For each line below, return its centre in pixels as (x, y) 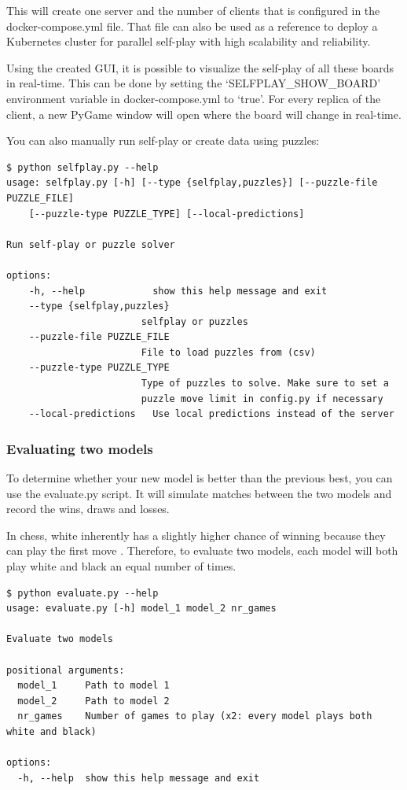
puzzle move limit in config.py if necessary (262, 399)
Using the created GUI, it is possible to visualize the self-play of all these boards (200, 67)
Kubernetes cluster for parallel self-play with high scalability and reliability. (189, 41)
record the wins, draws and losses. (88, 509)
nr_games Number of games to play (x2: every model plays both (195, 716)
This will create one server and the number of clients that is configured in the (193, 10)
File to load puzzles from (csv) (228, 352)
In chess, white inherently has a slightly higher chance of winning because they (196, 535)
